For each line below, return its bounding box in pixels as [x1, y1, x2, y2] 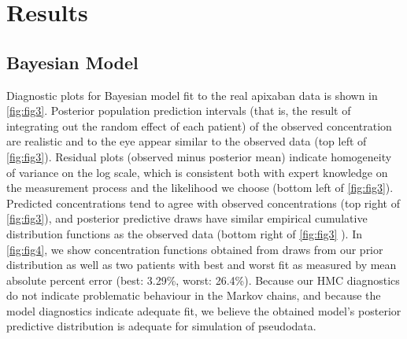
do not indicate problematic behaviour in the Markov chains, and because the [6, 287, 381, 304]
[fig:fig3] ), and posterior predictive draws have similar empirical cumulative [6, 210, 368, 227]
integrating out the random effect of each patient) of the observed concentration [6, 117, 392, 134]
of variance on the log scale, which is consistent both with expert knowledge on [6, 164, 388, 180]
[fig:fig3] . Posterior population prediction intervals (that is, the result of [6, 102, 351, 119]
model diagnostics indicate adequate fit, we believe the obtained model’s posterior [6, 302, 401, 319]
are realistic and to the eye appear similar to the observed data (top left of [6, 133, 367, 149]
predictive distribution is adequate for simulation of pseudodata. [6, 318, 316, 334]
